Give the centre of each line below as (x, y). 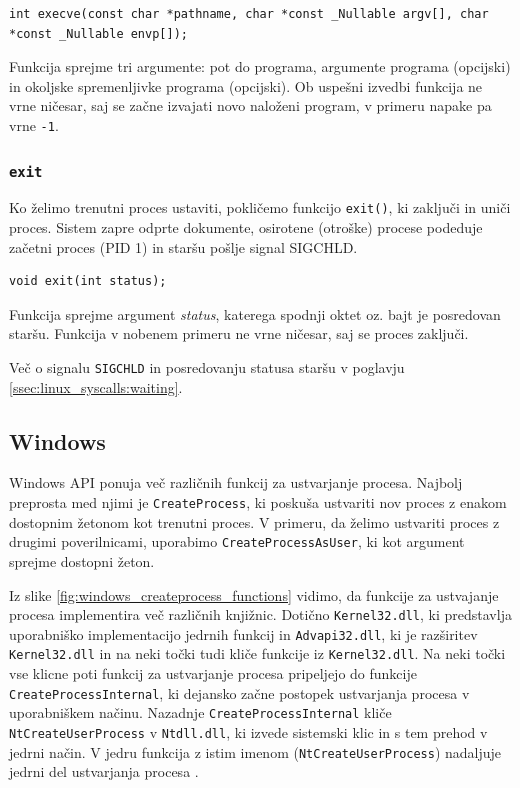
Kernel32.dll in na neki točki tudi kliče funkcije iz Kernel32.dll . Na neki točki (257, 653)
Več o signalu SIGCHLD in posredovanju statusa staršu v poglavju (207, 367)
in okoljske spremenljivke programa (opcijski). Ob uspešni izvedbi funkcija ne (246, 85)
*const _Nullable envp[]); (98, 33)
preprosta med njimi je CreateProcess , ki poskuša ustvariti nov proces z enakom (258, 502)
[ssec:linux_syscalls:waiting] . (96, 386)
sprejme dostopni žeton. (82, 560)
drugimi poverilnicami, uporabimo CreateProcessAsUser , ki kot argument (237, 541)
